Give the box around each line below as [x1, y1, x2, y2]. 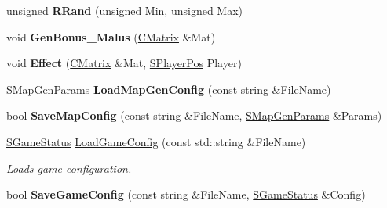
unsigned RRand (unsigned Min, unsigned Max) [6, 2, 243, 18]
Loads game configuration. [6, 160, 132, 176]
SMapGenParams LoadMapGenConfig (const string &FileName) [6, 81, 331, 97]
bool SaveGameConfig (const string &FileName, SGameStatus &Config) [6, 186, 366, 203]
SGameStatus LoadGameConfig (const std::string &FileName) [6, 133, 306, 149]
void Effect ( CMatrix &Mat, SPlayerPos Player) [6, 55, 242, 71]
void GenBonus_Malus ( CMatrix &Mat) [6, 28, 216, 45]
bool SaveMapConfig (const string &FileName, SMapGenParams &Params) [6, 107, 382, 124]
